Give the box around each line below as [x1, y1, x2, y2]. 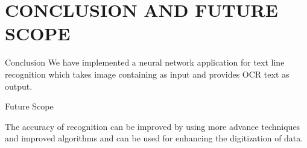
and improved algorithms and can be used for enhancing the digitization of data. [5, 132, 303, 144]
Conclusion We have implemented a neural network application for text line [5, 56, 285, 69]
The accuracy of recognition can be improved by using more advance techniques [5, 120, 300, 132]
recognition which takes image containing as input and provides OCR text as [5, 67, 290, 80]
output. [5, 79, 33, 92]
